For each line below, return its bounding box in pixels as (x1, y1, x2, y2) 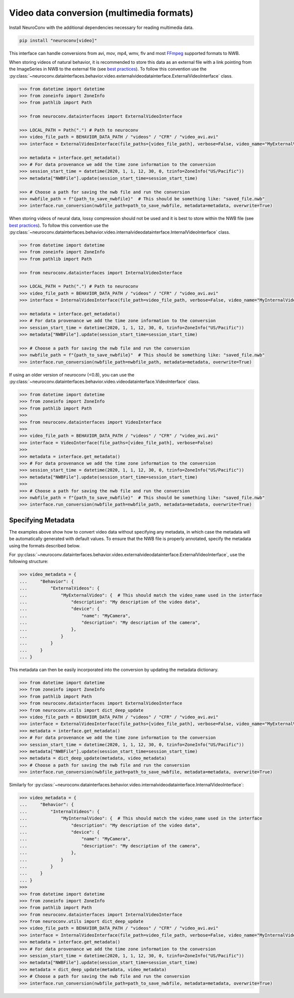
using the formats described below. (9, 542, 81, 548)
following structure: (9, 559, 49, 565)
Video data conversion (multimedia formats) (9, 7, 194, 18)
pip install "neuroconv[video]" (19, 37, 98, 43)
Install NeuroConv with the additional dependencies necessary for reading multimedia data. (9, 25, 194, 30)
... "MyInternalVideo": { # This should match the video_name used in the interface (19, 815, 262, 821)
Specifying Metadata (9, 516, 75, 524)
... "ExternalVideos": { (19, 586, 100, 591)
